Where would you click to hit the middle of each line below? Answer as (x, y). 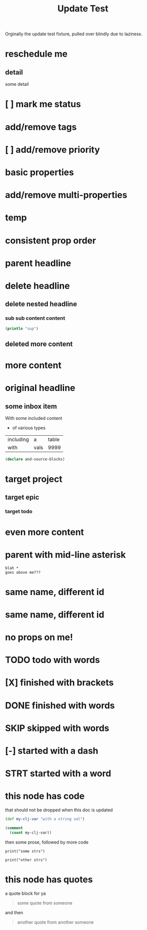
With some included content (34, 418)
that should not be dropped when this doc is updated (59, 810)
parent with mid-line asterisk (66, 555)
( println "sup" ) (22, 329)
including (18, 440)
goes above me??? (23, 572)
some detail (17, 84)
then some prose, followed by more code (47, 842)
